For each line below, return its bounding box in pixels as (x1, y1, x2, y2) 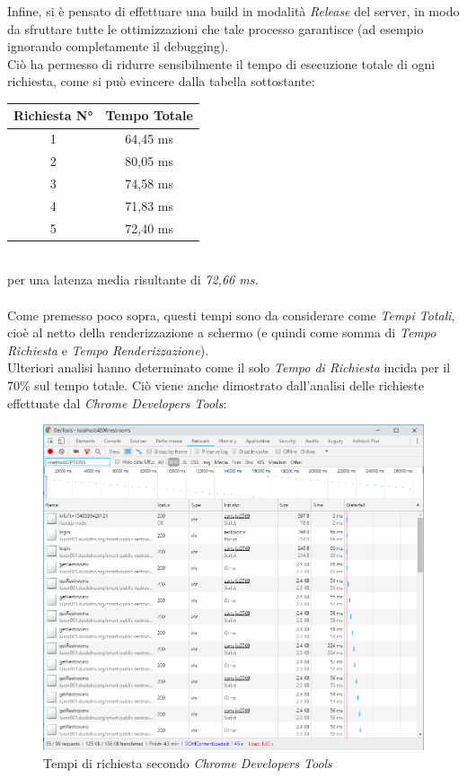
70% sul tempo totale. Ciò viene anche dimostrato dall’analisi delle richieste (7, 375, 424, 394)
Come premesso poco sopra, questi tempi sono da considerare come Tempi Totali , (7, 305, 455, 324)
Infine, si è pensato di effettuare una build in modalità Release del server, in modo (7, 2, 460, 20)
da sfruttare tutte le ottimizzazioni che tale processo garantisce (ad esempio (7, 19, 424, 38)
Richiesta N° (13, 106, 93, 125)
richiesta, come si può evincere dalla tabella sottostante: (7, 72, 315, 91)
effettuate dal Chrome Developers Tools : (7, 393, 227, 412)
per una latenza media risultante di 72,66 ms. (7, 270, 259, 289)
